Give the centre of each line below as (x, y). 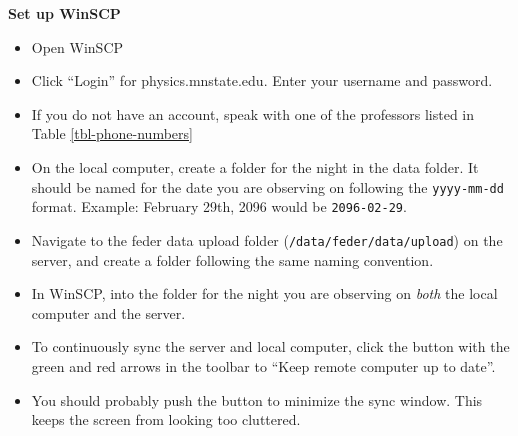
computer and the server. (108, 312)
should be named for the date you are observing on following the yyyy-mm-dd (267, 186)
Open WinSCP (77, 46)
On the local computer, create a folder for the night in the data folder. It (255, 166)
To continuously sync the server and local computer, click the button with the (270, 346)
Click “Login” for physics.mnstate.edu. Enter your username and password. (262, 80)
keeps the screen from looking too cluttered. (166, 419)
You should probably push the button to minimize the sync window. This (257, 399)
